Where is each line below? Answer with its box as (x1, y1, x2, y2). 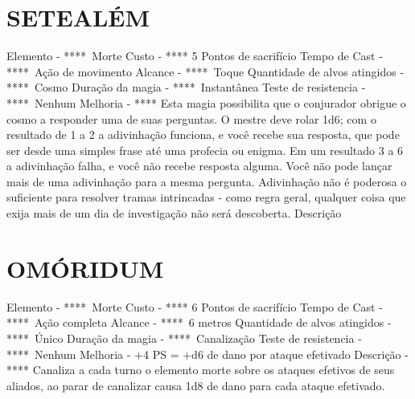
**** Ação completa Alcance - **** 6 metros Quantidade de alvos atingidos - (6, 314, 392, 331)
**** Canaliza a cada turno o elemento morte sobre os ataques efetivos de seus (6, 361, 395, 378)
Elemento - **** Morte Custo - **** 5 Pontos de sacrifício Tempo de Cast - (6, 47, 383, 64)
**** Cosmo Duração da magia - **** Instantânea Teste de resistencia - (6, 79, 366, 96)
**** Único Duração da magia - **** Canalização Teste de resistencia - (6, 329, 362, 346)
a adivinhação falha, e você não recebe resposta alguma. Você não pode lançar (6, 157, 392, 174)
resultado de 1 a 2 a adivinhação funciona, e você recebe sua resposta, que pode (6, 126, 400, 143)
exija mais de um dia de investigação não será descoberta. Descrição (6, 205, 342, 222)
